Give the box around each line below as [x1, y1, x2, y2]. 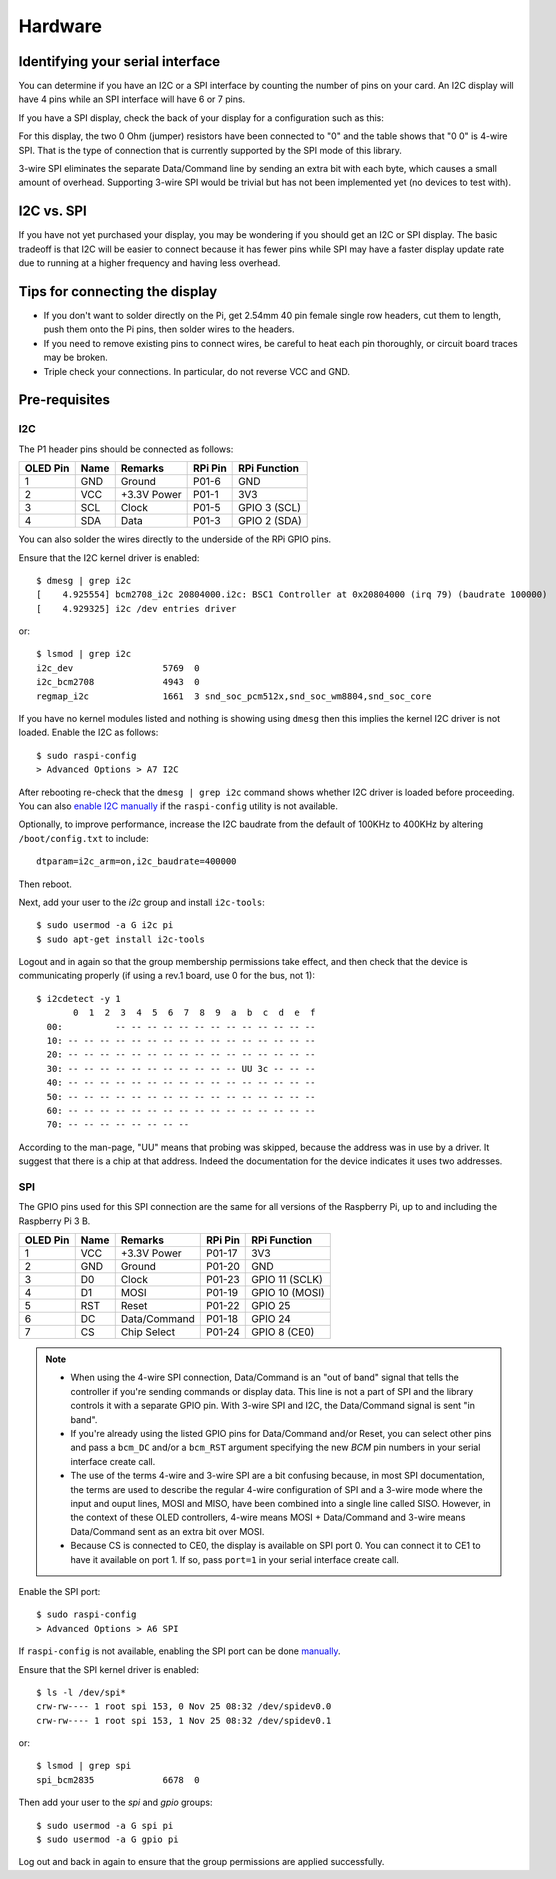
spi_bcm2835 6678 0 [36, 1774, 200, 1785]
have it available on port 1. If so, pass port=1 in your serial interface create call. [70, 1553, 400, 1565]
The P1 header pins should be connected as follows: [18, 443, 234, 455]
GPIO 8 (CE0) [251, 1325, 315, 1339]
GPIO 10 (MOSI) [251, 1286, 325, 1300]
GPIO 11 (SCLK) [251, 1273, 324, 1287]
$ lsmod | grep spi [36, 1760, 132, 1772]
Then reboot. [18, 878, 72, 890]
